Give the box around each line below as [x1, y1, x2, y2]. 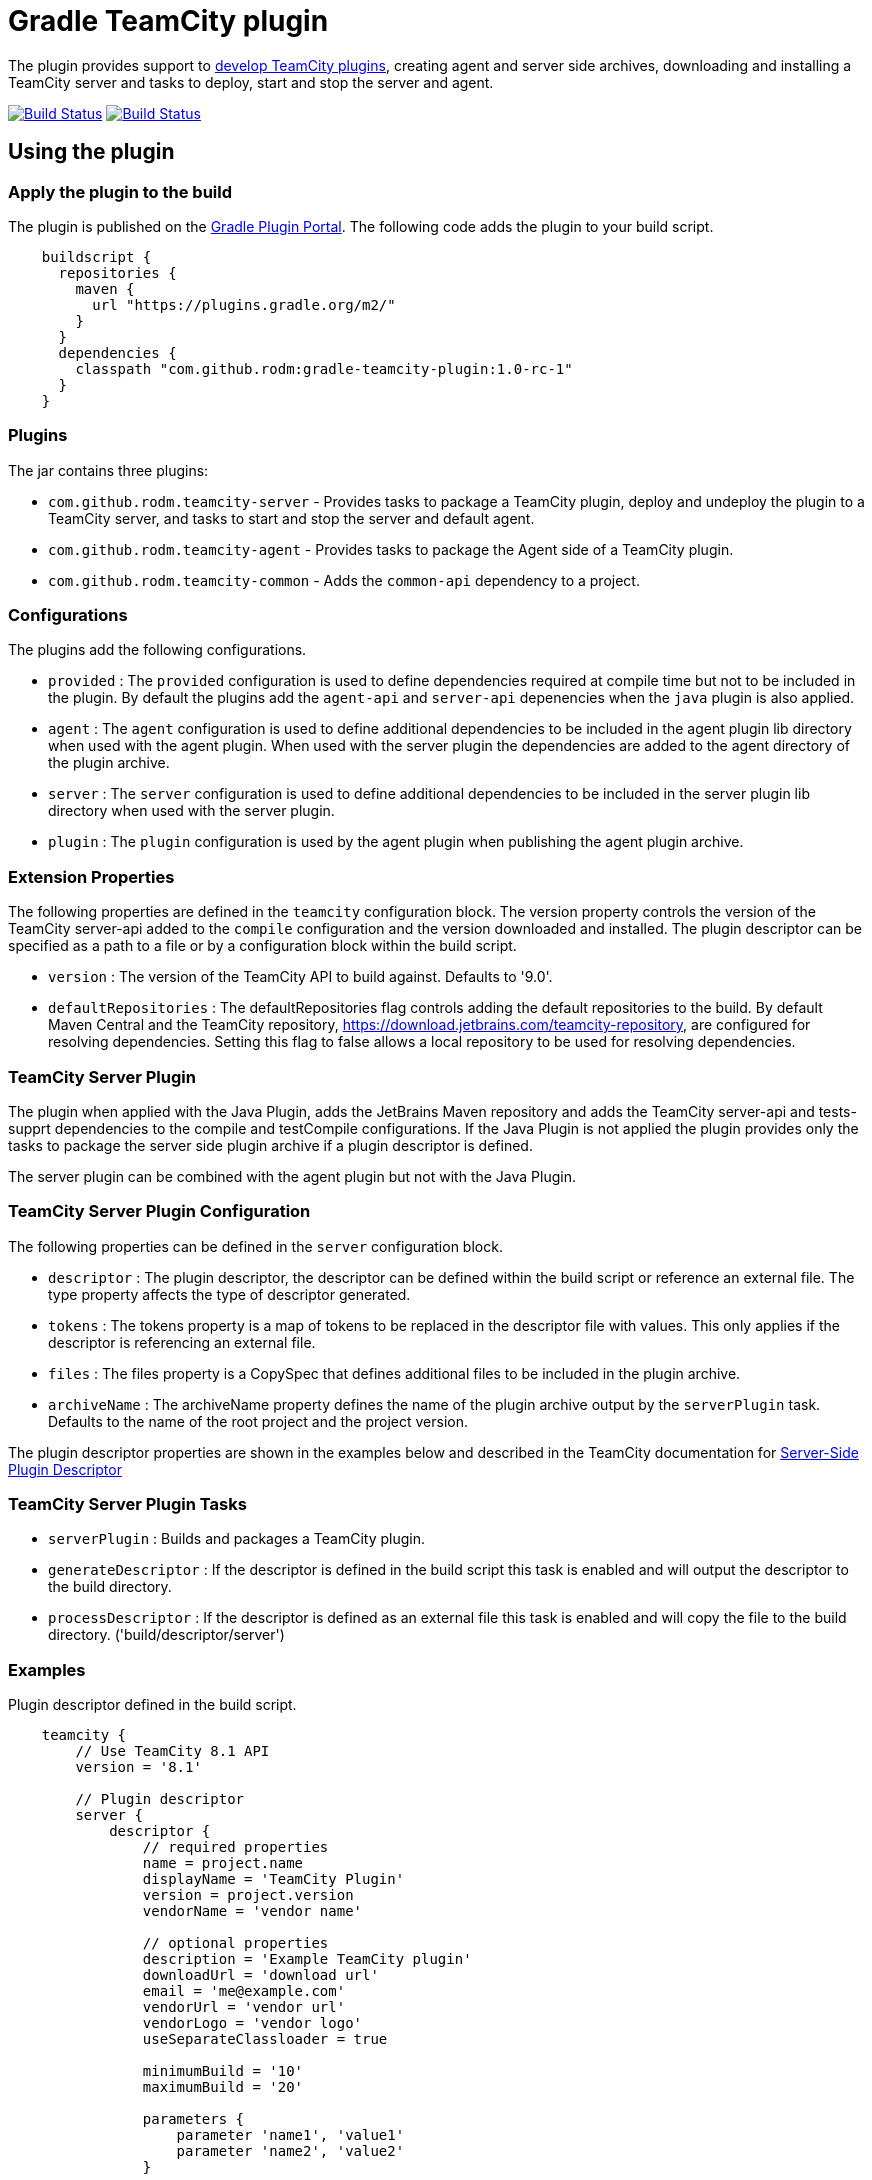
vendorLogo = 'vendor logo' [142, 2015, 363, 2032]
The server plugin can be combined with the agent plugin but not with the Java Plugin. [8, 1167, 577, 1185]
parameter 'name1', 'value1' [176, 2127, 405, 2144]
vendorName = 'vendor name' [142, 1903, 363, 1920]
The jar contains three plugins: [8, 461, 209, 479]
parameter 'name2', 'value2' [176, 2143, 405, 2160]
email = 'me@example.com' [142, 1983, 346, 2000]
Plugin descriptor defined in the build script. [8, 1696, 297, 1714]
